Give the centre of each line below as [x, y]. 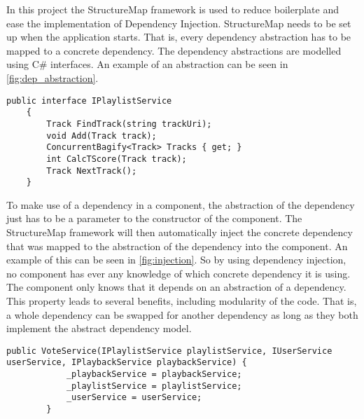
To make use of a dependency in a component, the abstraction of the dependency [181, 204]
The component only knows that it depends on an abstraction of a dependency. [176, 287]
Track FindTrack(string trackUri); [129, 124]
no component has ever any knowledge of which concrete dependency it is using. [178, 273]
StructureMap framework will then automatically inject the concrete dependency [180, 232]
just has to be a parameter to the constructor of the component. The [154, 218]
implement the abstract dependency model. [99, 328]
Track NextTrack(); [92, 171]
